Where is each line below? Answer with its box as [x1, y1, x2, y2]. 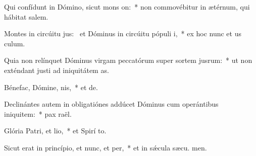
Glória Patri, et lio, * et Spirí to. [4, 125, 107, 136]
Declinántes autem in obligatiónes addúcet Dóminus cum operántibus [4, 99, 219, 109]
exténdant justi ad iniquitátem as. [4, 64, 109, 75]
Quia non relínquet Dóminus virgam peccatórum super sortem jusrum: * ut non [4, 55, 252, 65]
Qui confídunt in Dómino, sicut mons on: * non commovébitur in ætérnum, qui [4, 2, 250, 12]
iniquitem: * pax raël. [4, 108, 72, 119]
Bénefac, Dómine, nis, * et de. [4, 82, 98, 92]
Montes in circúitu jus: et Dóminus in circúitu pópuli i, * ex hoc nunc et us [4, 28, 241, 39]
